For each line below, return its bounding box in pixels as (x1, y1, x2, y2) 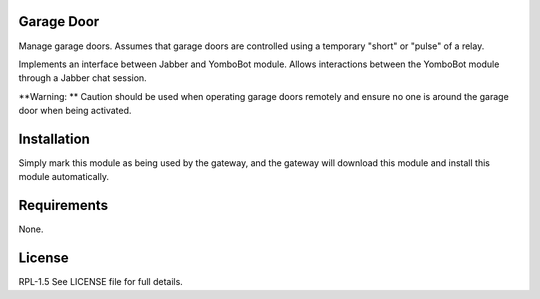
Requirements (18, 197, 109, 214)
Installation (18, 130, 90, 147)
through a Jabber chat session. (18, 72, 147, 84)
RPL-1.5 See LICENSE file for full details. (18, 276, 184, 288)
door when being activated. (18, 105, 132, 117)
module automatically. (18, 171, 110, 183)
